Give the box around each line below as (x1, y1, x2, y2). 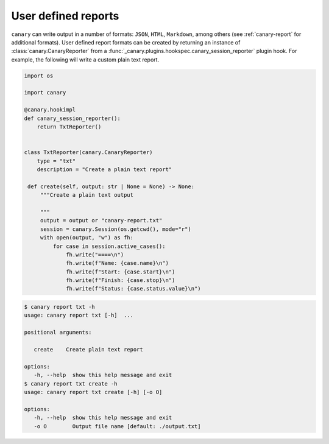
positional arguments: (24, 329, 92, 336)
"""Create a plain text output (40, 192, 134, 199)
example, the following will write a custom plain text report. (11, 55, 160, 63)
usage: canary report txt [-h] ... (24, 312, 134, 319)
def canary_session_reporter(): (24, 115, 121, 122)
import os (24, 72, 54, 79)
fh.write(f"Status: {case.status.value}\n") (66, 285, 201, 292)
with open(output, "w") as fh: (40, 234, 134, 241)
